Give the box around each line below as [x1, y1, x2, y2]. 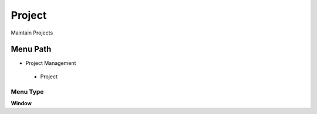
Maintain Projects [11, 29, 53, 36]
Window [11, 99, 32, 106]
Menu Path [11, 44, 52, 54]
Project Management [25, 60, 76, 67]
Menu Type [11, 88, 44, 96]
